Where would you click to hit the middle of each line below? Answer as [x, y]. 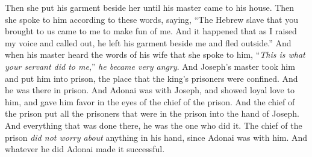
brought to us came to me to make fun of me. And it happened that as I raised [151, 31]
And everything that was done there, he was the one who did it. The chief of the [154, 125]
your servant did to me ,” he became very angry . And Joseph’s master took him [150, 66]
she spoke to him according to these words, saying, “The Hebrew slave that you [152, 19]
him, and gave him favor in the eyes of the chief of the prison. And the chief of [150, 101]
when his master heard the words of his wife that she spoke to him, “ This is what [155, 54]
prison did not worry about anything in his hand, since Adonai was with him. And [156, 137]
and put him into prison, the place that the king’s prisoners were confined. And [151, 78]
